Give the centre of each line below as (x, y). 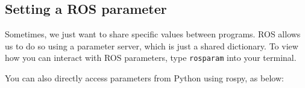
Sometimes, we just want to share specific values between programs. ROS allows (153, 34)
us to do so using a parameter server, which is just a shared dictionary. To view (152, 46)
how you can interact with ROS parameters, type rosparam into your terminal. (151, 58)
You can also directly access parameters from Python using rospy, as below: (144, 78)
